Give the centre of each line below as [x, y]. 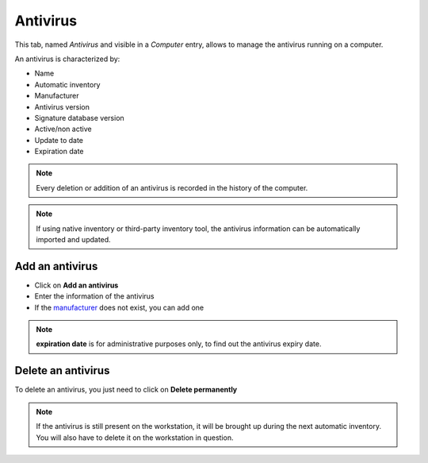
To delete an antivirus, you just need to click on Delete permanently [126, 390]
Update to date [59, 140]
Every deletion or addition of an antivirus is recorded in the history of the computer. [172, 187]
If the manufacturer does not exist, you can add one [119, 307]
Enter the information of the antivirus [94, 296]
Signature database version [79, 118]
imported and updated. [73, 240]
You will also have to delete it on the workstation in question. [135, 438]
